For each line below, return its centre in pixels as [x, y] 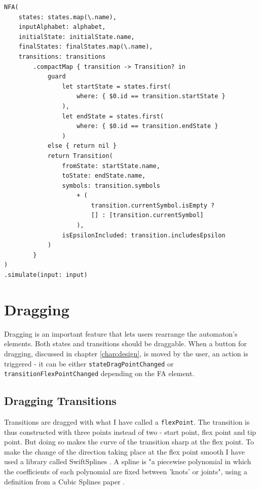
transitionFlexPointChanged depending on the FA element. [99, 373]
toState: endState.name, [104, 176]
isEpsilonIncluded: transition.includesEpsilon [144, 235]
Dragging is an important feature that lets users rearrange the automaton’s [121, 333]
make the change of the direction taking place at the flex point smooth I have [124, 451]
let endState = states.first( [113, 116]
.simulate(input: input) [46, 275]
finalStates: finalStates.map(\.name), [86, 47]
